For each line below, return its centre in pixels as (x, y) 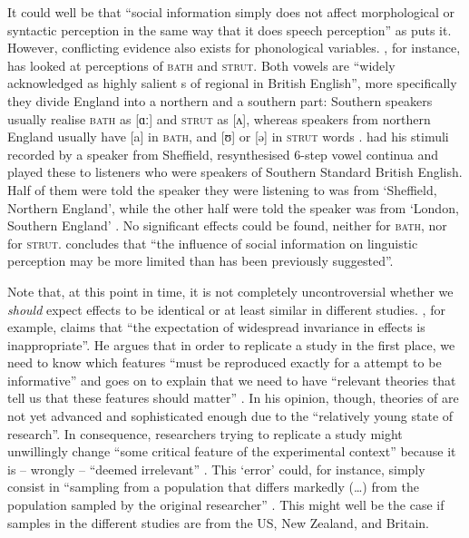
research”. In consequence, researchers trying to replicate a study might (205, 433)
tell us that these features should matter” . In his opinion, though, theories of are (233, 398)
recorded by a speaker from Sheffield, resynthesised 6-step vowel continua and (223, 154)
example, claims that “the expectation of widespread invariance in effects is (216, 327)
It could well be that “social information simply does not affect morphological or (231, 12)
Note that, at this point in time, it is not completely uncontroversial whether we (230, 291)
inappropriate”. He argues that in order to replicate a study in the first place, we (231, 344)
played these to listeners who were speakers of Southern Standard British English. (235, 172)
